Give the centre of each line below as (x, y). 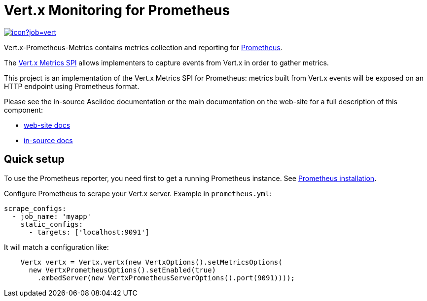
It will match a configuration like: (56, 247)
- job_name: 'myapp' (52, 216)
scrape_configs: (35, 208)
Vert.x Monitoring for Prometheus (117, 10)
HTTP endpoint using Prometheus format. (72, 86)
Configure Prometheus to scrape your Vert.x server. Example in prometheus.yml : (138, 193)
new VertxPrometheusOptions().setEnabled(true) (122, 270)
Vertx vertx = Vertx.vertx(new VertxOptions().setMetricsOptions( (151, 262)
